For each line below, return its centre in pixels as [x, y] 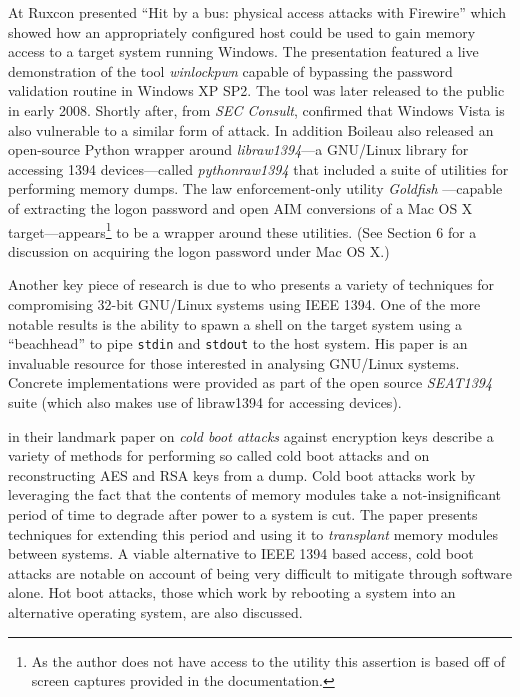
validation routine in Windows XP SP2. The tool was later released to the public [256, 90]
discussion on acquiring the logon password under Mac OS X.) [199, 250]
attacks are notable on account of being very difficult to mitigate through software [260, 572]
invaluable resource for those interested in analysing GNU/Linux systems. [234, 362]
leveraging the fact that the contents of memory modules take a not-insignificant [255, 494]
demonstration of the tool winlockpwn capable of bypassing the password [230, 70]
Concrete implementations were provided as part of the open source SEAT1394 [250, 382]
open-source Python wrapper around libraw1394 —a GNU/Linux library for [238, 149]
